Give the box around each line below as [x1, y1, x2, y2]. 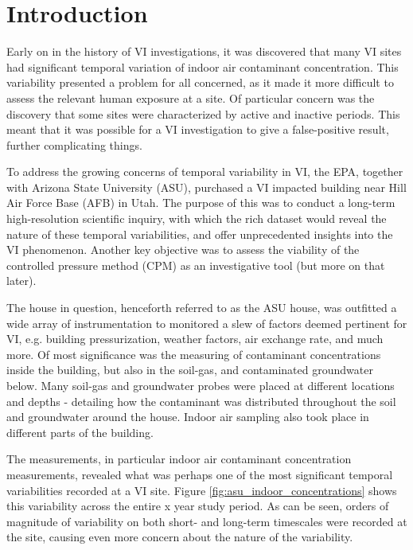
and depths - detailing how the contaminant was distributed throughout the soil [6, 392, 396, 409]
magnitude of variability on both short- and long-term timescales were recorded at [6, 513, 407, 529]
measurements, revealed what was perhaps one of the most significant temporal [6, 466, 393, 482]
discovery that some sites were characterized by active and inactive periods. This [6, 105, 400, 122]
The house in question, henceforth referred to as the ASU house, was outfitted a [6, 299, 397, 316]
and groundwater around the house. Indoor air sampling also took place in [6, 408, 369, 425]
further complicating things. [6, 136, 142, 153]
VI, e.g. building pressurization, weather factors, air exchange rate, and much [6, 330, 384, 347]
